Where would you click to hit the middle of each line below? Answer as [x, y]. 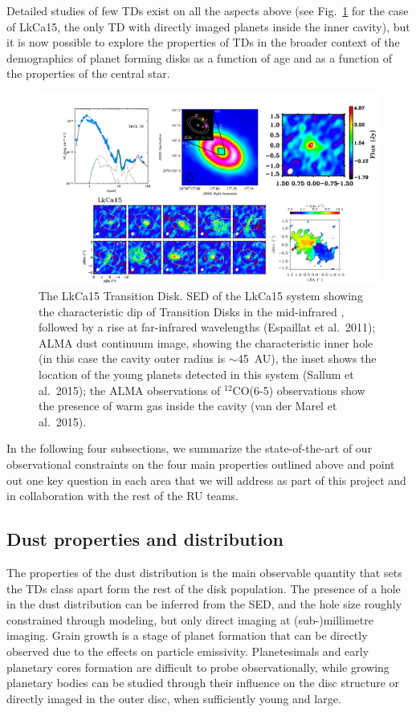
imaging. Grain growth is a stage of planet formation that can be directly [187, 635]
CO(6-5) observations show [299, 390]
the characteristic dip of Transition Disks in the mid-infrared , [192, 311]
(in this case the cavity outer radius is [132, 358]
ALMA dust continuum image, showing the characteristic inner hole [206, 342]
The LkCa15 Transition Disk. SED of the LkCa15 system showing [201, 296]
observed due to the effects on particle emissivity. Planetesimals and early [188, 651]
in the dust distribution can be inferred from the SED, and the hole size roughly [204, 604]
